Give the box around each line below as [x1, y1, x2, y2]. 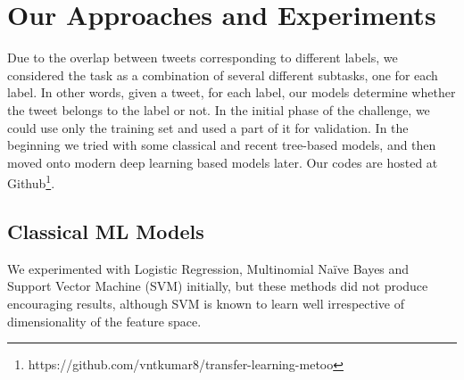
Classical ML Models [7, 217, 204, 244]
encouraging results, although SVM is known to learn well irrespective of [7, 293, 405, 312]
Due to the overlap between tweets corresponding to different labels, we [7, 48, 398, 67]
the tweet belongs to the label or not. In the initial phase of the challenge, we [7, 100, 430, 119]
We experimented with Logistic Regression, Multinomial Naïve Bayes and [7, 259, 410, 277]
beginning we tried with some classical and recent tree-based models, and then [7, 136, 436, 154]
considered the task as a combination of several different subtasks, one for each [7, 65, 438, 84]
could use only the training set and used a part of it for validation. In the [7, 118, 409, 136]
